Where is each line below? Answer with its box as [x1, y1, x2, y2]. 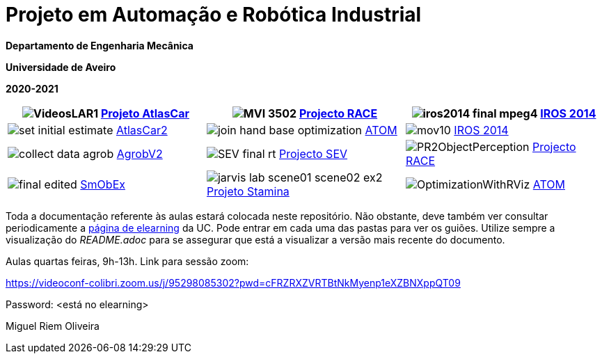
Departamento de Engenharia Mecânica [6, 39, 193, 51]
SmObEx [80, 177, 125, 191]
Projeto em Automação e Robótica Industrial [6, 3, 422, 26]
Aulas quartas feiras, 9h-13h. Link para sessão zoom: [6, 255, 249, 267]
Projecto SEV [279, 146, 348, 161]
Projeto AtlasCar [100, 106, 189, 120]
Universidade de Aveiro [6, 61, 116, 73]
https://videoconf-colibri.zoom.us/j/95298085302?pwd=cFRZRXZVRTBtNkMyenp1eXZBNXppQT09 [6, 276, 461, 289]
